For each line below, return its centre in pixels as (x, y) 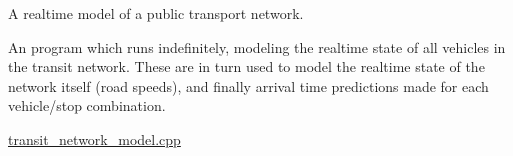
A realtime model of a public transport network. (156, 13)
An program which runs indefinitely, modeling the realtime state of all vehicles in (257, 46)
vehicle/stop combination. (87, 105)
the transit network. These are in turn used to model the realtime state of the (246, 66)
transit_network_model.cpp (94, 138)
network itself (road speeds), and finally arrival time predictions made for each (248, 85)
